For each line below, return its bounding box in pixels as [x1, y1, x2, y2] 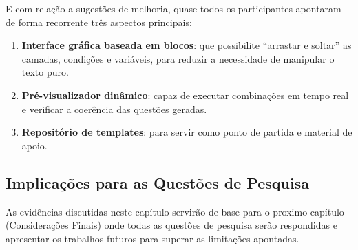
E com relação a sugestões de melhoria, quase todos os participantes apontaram [6, 1, 341, 15]
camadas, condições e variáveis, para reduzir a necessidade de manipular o [21, 51, 335, 65]
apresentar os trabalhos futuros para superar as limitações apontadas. [6, 231, 299, 245]
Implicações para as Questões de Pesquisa [6, 171, 309, 193]
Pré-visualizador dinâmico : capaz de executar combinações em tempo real [21, 87, 349, 102]
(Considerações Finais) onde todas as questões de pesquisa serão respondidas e [6, 218, 337, 232]
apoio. [21, 138, 48, 152]
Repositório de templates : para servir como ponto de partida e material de [21, 125, 352, 139]
